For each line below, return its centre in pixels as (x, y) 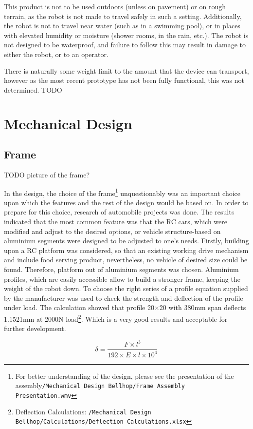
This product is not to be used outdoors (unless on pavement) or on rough (115, 6)
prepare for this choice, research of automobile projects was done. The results (119, 212)
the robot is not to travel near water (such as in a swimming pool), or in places (122, 26)
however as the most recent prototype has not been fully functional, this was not (124, 80)
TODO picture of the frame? (47, 174)
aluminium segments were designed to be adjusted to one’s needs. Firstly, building (126, 241)
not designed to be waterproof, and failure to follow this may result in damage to (125, 45)
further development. (35, 328)
